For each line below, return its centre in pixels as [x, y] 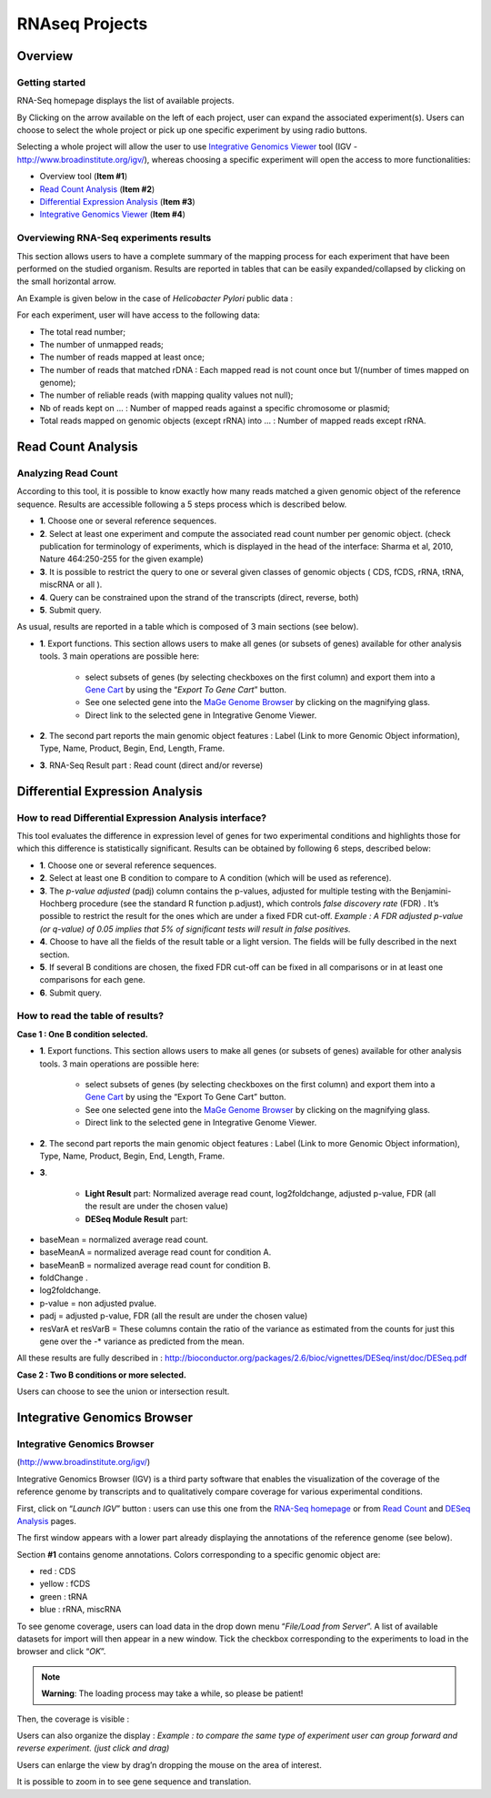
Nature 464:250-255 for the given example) [121, 559]
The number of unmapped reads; [101, 344]
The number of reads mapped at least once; [122, 357]
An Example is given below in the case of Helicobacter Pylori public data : [155, 298]
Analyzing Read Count [67, 473]
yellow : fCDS [65, 1584]
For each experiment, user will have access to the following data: [139, 315]
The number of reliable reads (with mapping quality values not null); [166, 395]
